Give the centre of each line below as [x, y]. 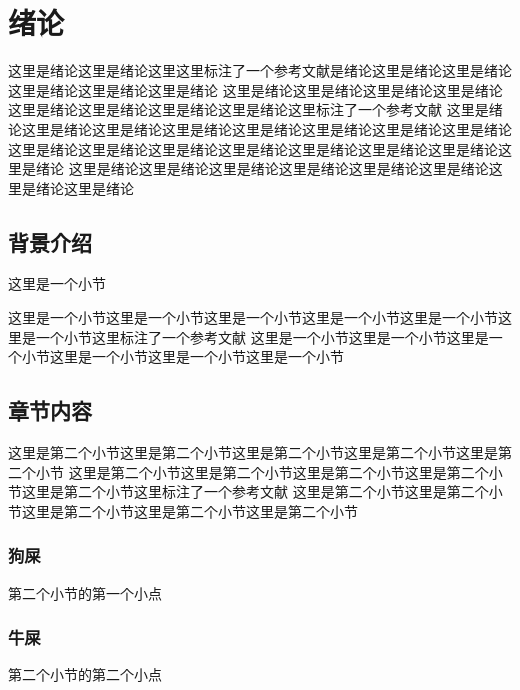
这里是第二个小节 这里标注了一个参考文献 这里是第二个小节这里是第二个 [255, 491]
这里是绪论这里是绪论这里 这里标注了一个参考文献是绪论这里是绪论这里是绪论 [260, 70]
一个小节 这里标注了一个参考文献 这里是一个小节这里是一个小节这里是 [262, 336]
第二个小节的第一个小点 [85, 592]
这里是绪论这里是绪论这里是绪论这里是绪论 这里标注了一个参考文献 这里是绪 [255, 109]
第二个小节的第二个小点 [85, 674]
